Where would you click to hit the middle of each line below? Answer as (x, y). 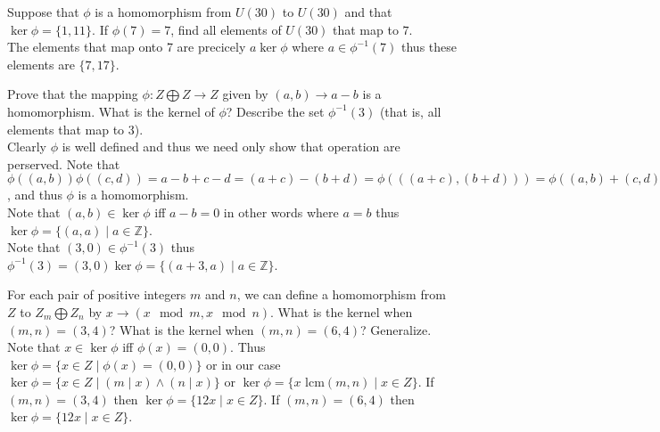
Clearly (27, 147)
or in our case (243, 364)
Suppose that (43, 12)
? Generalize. (396, 329)
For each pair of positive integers (97, 294)
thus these (429, 47)
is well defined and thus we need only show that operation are (231, 147)
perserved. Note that (64, 163)
